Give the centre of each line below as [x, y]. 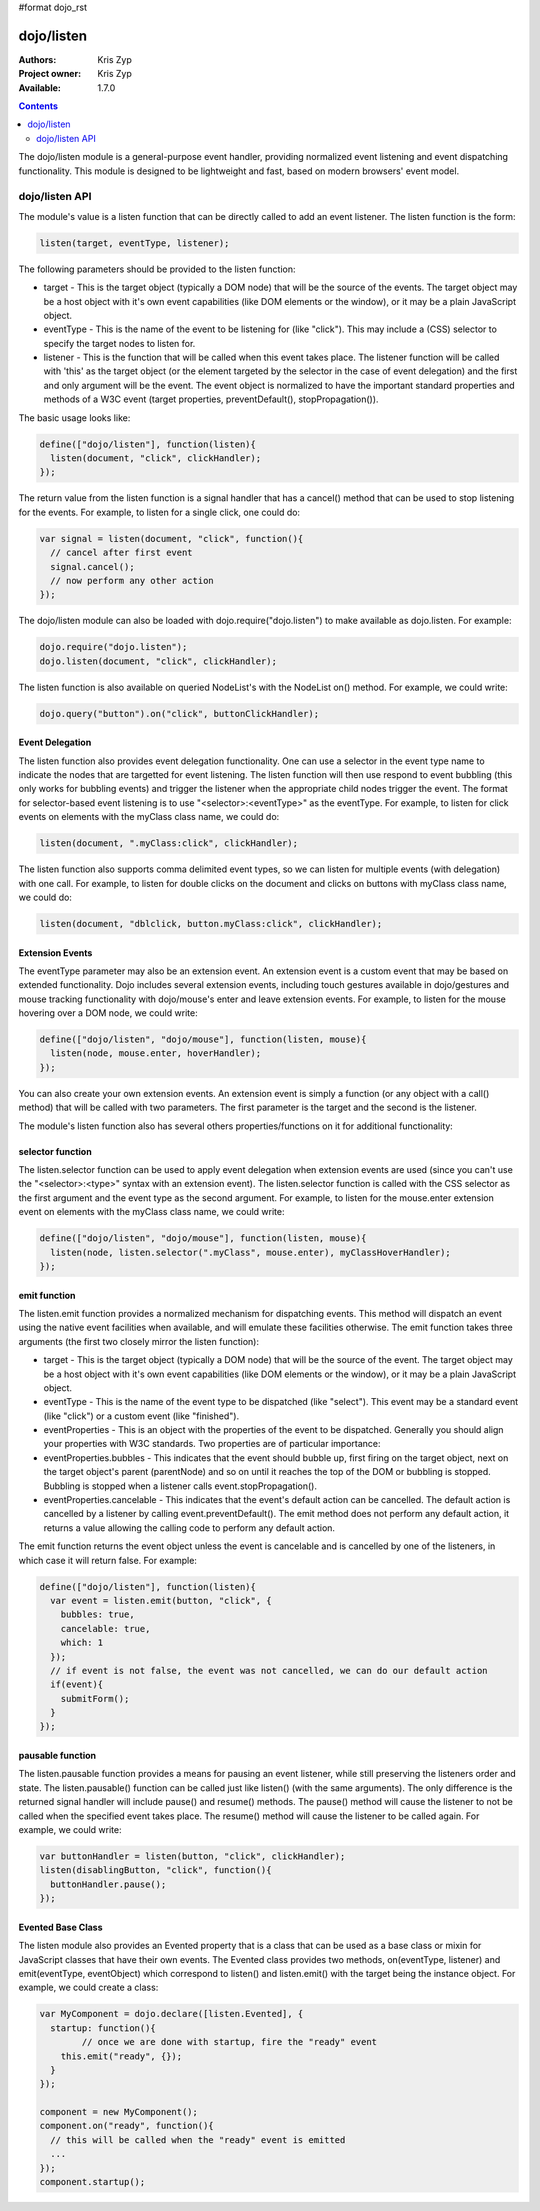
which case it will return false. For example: [107, 1560]
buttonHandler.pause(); [108, 1884]
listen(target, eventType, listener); [134, 243]
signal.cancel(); [92, 566]
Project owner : [50, 74]
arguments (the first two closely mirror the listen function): [139, 1341]
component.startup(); [92, 2182]
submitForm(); [95, 1698]
